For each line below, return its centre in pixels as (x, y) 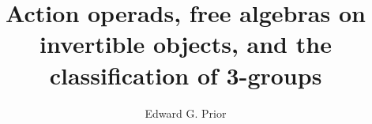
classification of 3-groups (186, 75)
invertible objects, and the (186, 44)
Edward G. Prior (186, 113)
